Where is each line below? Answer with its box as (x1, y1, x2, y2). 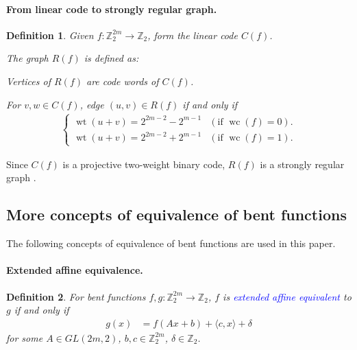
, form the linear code (147, 27, 238, 42)
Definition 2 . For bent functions (6, 289, 146, 303)
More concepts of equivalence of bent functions (6, 204, 347, 225)
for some (6, 330, 43, 345)
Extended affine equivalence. (6, 263, 143, 277)
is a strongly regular (260, 156, 345, 171)
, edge (79, 97, 104, 111)
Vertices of (6, 73, 51, 88)
